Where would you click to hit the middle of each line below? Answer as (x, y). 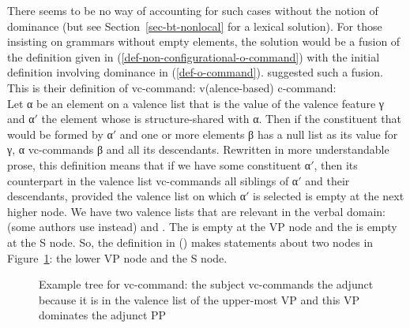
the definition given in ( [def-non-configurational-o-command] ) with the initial (194, 56)
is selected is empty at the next (329, 196)
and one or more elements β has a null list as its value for (259, 134)
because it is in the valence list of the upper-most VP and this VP (199, 299)
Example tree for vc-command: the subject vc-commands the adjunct (206, 284)
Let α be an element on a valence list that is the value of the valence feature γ (196, 103)
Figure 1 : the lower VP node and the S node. (117, 257)
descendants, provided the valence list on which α (126, 196)
